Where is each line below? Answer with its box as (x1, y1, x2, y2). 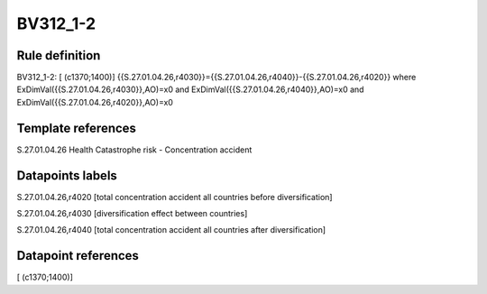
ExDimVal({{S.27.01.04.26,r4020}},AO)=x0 (16, 96, 173, 107)
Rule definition (16, 48, 101, 63)
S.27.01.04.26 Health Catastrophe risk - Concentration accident (16, 144, 253, 155)
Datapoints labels (16, 168, 117, 183)
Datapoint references (16, 248, 140, 263)
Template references (16, 120, 137, 135)
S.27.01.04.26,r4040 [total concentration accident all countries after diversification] (16, 225, 326, 235)
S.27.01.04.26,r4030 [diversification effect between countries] (16, 208, 248, 219)
